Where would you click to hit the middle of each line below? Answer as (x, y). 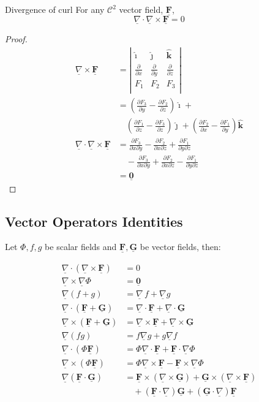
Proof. (16, 38)
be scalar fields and (81, 247)
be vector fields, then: (180, 247)
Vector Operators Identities (94, 221)
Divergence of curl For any (55, 9)
